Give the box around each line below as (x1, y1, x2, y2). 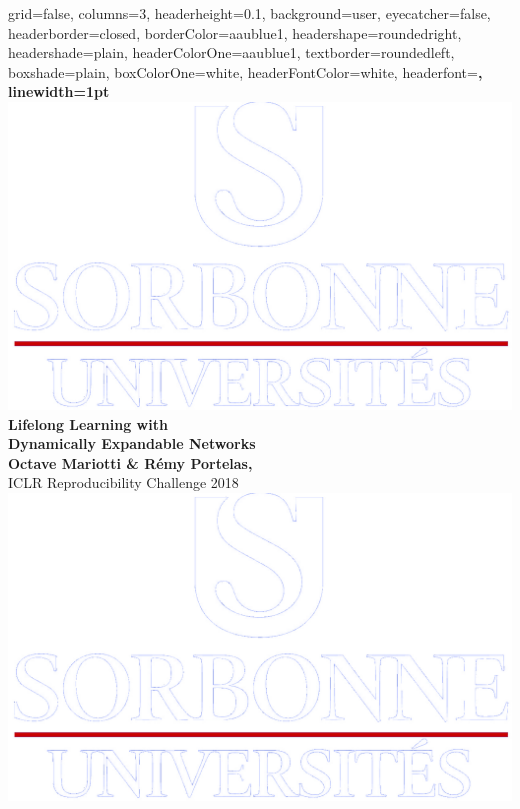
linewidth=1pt (8, 81, 110, 102)
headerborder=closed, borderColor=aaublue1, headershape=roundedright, (8, 22, 462, 43)
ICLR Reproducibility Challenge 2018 (8, 472, 239, 493)
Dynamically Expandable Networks (8, 433, 256, 454)
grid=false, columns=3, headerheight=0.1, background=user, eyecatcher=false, (8, 3, 491, 23)
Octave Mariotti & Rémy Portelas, (8, 452, 253, 473)
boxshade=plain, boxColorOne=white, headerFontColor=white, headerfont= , (8, 61, 483, 82)
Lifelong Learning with (8, 413, 168, 434)
